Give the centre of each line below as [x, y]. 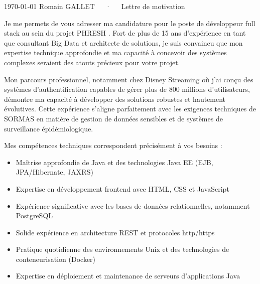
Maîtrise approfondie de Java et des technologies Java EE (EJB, [114, 162]
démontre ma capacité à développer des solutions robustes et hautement [115, 99]
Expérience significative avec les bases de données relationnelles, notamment [133, 205]
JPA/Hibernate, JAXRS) [54, 172]
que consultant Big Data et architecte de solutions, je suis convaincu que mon [123, 42]
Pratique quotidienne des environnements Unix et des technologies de [122, 249]
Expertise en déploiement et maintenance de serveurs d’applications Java [128, 276]
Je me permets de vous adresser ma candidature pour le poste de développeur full [130, 23]
